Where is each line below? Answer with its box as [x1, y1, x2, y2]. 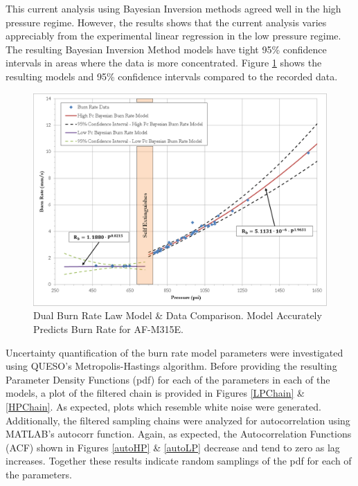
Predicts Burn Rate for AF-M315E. [33, 321, 184, 336]
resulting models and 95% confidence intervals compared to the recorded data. [6, 69, 338, 83]
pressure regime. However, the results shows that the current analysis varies [6, 15, 327, 29]
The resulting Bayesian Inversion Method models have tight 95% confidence [6, 42, 327, 56]
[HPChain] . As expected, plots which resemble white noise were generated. [6, 399, 321, 413]
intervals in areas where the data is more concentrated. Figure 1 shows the [6, 55, 322, 70]
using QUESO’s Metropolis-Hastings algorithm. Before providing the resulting [6, 359, 337, 373]
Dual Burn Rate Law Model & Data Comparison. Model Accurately [33, 308, 322, 323]
